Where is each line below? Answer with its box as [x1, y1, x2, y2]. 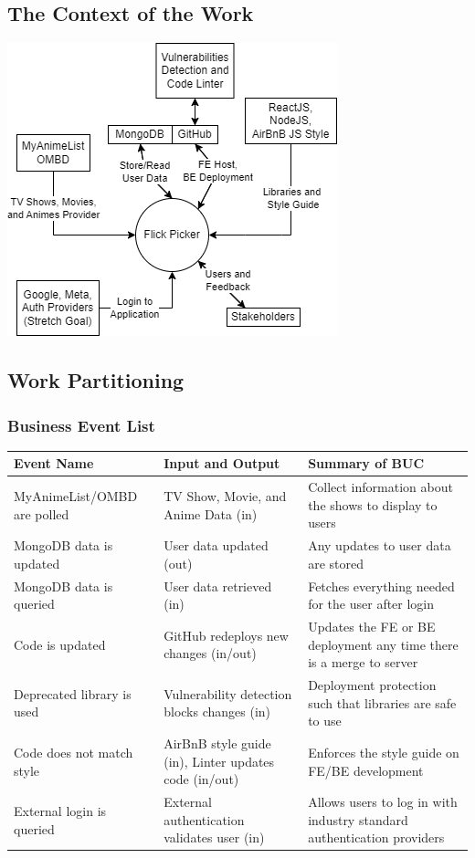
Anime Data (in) [164, 504, 258, 523]
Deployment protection [308, 675, 437, 695]
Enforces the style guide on [308, 742, 459, 761]
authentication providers [308, 828, 445, 847]
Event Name [14, 454, 94, 473]
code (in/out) [164, 769, 239, 789]
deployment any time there [308, 634, 459, 654]
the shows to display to [308, 495, 438, 514]
